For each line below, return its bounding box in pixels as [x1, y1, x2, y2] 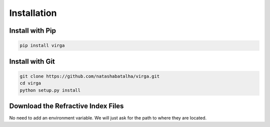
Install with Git [9, 57, 55, 66]
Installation [9, 7, 57, 18]
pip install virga [19, 43, 65, 48]
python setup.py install [19, 87, 81, 93]
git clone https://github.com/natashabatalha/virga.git [19, 73, 160, 79]
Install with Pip [9, 26, 56, 35]
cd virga [19, 80, 41, 86]
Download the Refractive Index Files [9, 102, 124, 110]
